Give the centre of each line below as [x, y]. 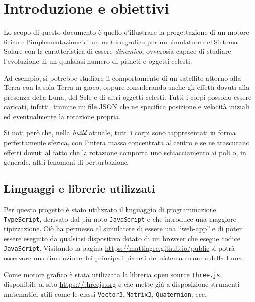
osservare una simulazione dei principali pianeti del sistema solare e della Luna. [124, 258]
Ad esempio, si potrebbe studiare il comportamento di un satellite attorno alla [123, 77]
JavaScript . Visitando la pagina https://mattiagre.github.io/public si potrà [120, 248]
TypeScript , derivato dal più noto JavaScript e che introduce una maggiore [120, 219]
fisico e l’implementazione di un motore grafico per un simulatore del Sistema [121, 41]
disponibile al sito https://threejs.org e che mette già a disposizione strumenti [122, 284]
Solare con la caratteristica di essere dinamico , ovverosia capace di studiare [118, 51]
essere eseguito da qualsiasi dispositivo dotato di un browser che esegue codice [122, 238]
